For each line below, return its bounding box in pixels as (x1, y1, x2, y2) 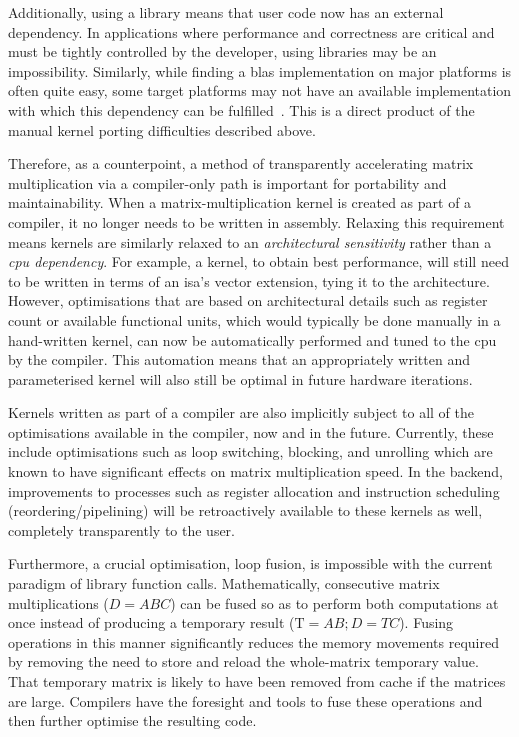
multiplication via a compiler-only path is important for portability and (8, 172, 447, 193)
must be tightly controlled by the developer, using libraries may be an (8, 41, 437, 62)
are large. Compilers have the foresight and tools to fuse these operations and (8, 690, 483, 711)
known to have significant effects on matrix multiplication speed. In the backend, (8, 461, 503, 482)
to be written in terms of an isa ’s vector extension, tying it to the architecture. (8, 270, 490, 291)
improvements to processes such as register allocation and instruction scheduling (8, 480, 500, 501)
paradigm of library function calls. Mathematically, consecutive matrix (8, 573, 440, 594)
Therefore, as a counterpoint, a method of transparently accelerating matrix (8, 153, 474, 174)
